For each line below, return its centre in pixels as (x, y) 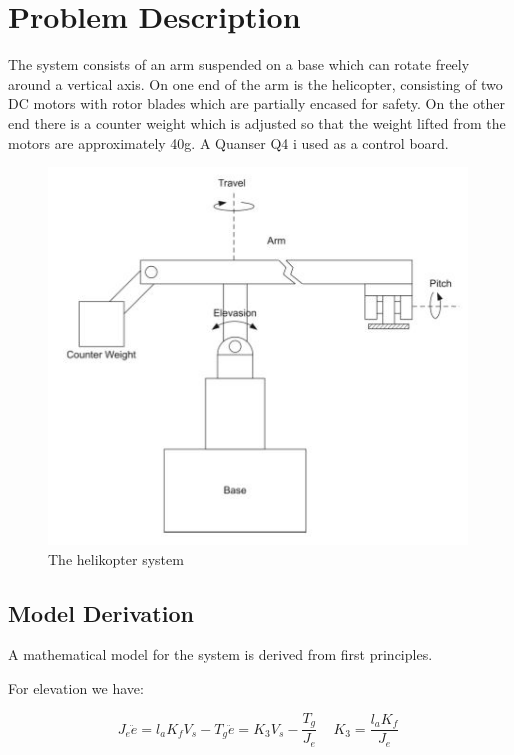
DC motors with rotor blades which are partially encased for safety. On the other (256, 103)
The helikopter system (116, 558)
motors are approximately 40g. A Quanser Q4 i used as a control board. (228, 142)
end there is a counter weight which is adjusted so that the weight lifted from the (257, 122)
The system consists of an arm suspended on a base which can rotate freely (239, 64)
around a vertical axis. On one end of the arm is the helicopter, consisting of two (255, 83)
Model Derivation (101, 612)
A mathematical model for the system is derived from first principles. (220, 654)
